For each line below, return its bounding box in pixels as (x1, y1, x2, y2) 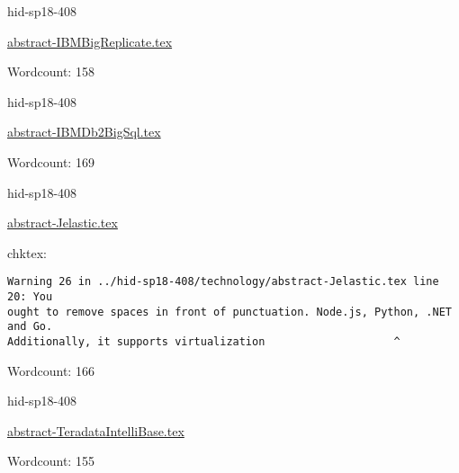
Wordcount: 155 (7, 451, 94, 470)
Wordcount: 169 (7, 152, 94, 171)
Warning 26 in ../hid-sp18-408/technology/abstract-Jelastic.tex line (7, 275, 439, 289)
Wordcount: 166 (7, 361, 94, 379)
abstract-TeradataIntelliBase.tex (7, 421, 184, 440)
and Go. (7, 320, 53, 334)
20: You (7, 290, 53, 303)
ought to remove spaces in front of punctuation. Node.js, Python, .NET (7, 305, 452, 318)
